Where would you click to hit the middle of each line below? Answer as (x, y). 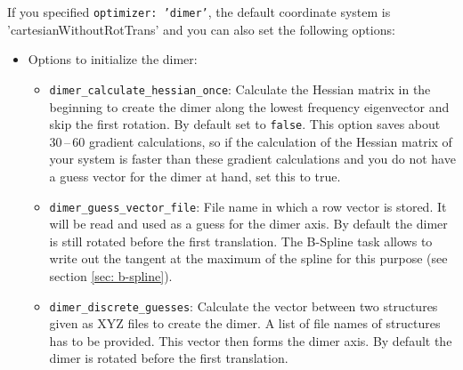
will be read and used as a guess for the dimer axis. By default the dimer (248, 224)
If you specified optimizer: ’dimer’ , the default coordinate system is (199, 12)
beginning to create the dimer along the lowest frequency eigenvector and (249, 106)
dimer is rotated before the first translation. (169, 358)
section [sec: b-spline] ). (111, 275)
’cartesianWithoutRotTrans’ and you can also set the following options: (201, 29)
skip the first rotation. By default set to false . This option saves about (245, 124)
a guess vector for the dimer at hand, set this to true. (195, 176)
